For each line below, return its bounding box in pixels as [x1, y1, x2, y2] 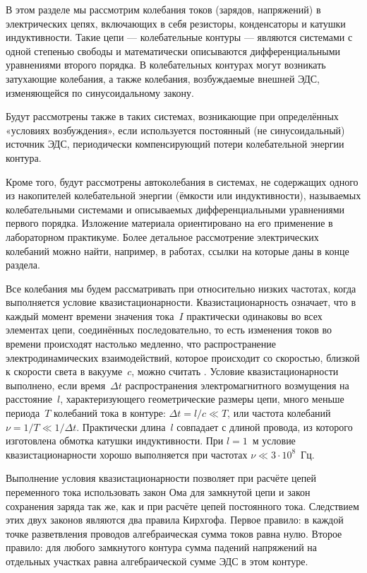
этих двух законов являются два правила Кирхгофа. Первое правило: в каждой [6, 512, 344, 527]
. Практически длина [76, 419, 166, 434]
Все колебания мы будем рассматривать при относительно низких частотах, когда [6, 280, 356, 295]
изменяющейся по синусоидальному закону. [6, 85, 194, 100]
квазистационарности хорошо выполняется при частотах [6, 447, 248, 461]
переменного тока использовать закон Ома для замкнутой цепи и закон [6, 485, 311, 499]
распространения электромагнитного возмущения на [125, 377, 349, 392]
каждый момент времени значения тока [6, 308, 174, 323]
